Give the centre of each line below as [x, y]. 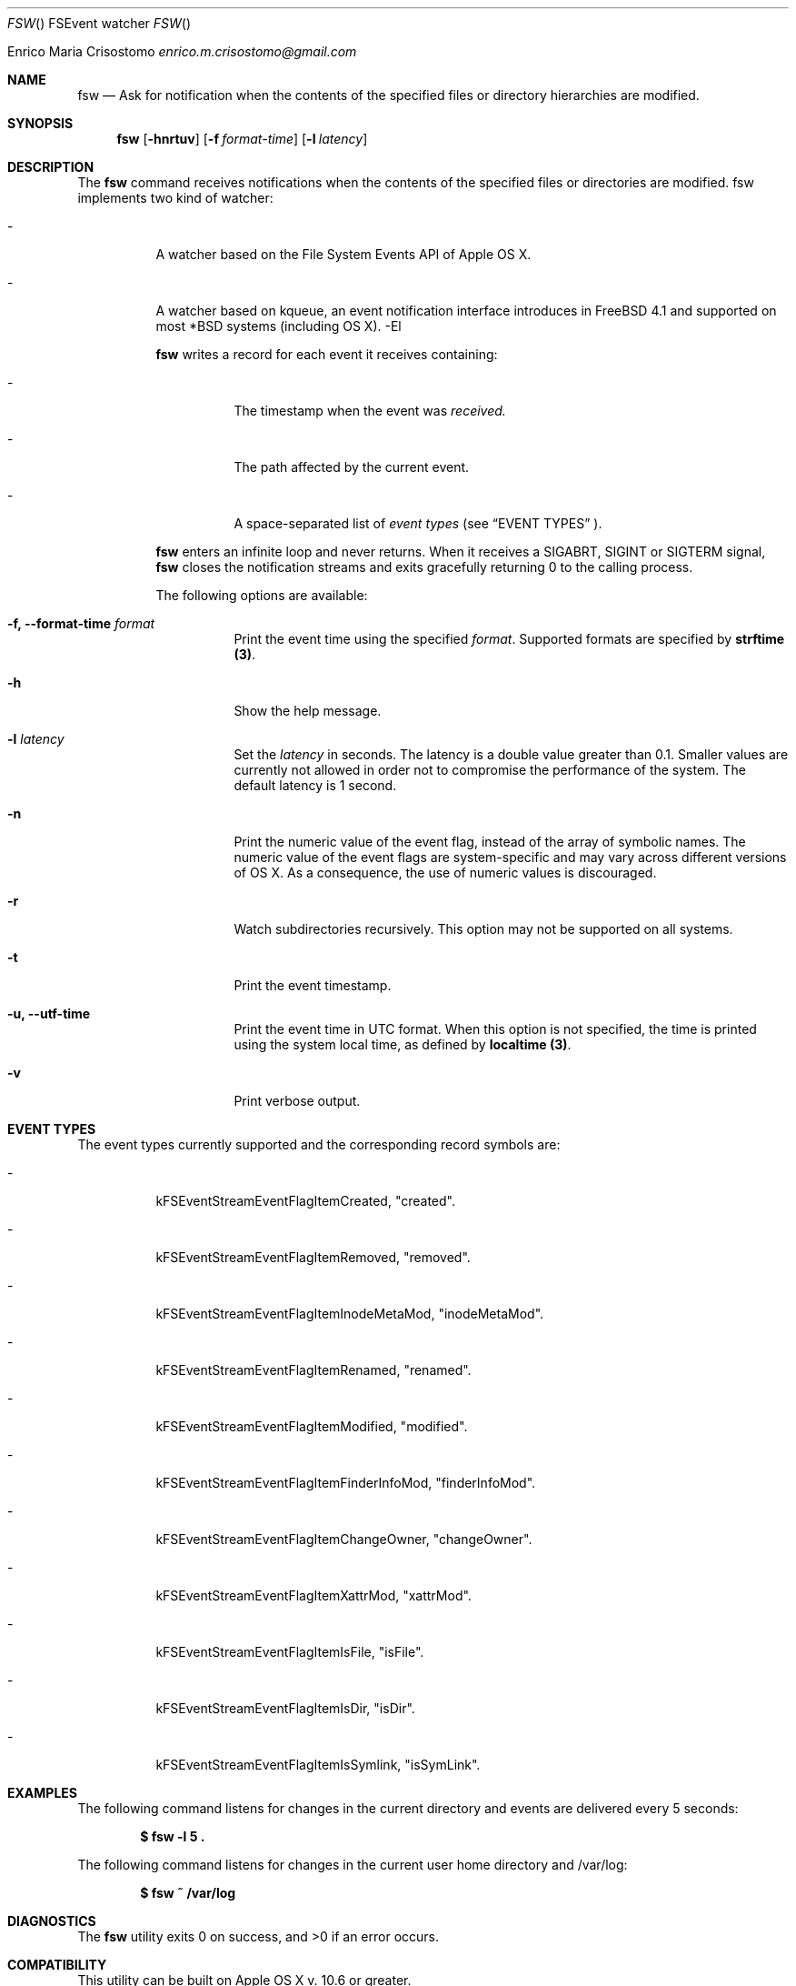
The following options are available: [262, 595]
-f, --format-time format [81, 623]
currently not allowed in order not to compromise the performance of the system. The [490, 770]
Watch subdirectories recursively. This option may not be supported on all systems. [483, 929]
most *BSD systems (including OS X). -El [279, 326]
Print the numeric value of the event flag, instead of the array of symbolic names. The [490, 842]
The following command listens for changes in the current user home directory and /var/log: [353, 1865]
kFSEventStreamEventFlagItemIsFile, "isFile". [290, 1652]
